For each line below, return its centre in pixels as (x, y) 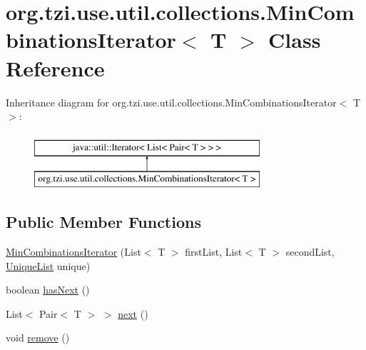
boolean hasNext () (48, 290)
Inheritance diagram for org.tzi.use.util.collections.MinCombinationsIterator (171, 102)
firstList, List (214, 252)
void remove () (38, 337)
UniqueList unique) (48, 265)
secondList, (310, 252)
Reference (55, 67)
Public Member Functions (103, 222)
